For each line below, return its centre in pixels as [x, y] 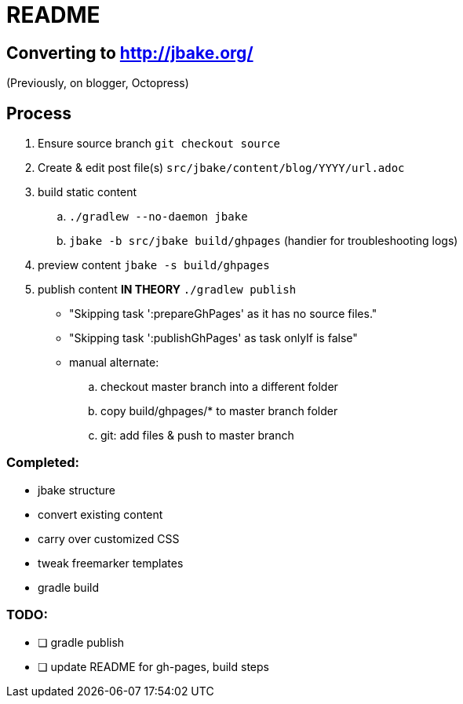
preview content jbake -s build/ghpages [154, 265]
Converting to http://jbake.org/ [130, 53]
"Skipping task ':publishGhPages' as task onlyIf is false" [213, 338]
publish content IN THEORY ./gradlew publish [167, 290]
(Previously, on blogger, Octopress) [98, 83]
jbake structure [77, 490]
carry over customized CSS [109, 538]
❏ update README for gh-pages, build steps [153, 666]
